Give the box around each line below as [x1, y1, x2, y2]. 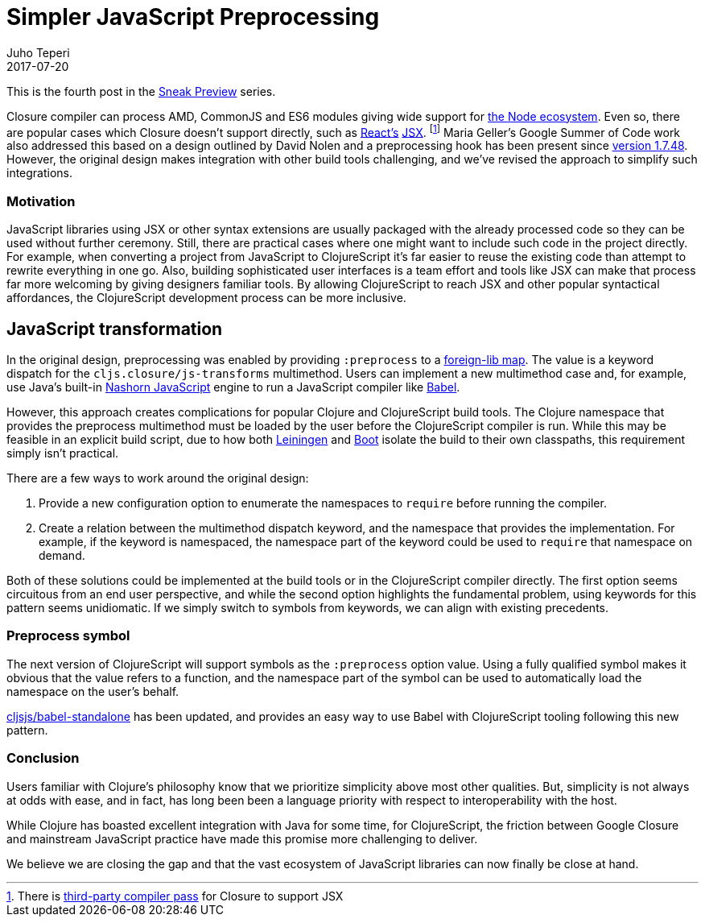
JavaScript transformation [6, 318, 223, 339]
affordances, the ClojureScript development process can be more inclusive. [6, 291, 406, 305]
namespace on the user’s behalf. [6, 684, 179, 698]
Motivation [6, 192, 76, 209]
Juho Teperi [6, 45, 70, 60]
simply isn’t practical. [6, 446, 119, 460]
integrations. [6, 166, 73, 180]
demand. [39, 548, 85, 562]
